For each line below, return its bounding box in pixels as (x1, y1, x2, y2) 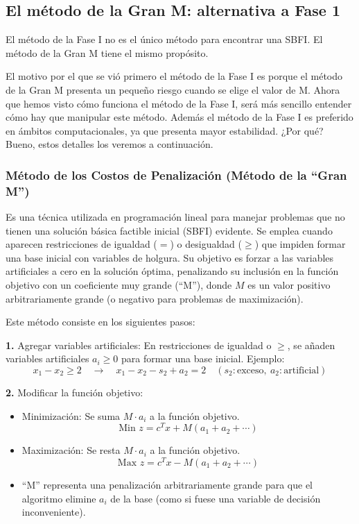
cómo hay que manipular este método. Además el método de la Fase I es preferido (6, 110, 353, 124)
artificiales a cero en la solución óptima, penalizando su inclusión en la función (6, 264, 339, 278)
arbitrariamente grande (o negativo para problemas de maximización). (6, 291, 304, 305)
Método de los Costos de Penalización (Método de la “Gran (6, 166, 347, 183)
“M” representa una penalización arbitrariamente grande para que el (21, 477, 313, 491)
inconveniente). (21, 505, 86, 519)
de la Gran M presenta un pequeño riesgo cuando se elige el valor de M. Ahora (6, 82, 340, 96)
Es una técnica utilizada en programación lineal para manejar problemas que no (6, 210, 345, 224)
